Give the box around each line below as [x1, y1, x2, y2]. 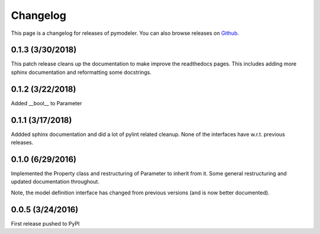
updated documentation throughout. [11, 178, 100, 186]
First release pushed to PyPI [11, 220, 80, 227]
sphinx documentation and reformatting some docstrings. [11, 69, 152, 76]
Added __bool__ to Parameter [11, 99, 82, 106]
